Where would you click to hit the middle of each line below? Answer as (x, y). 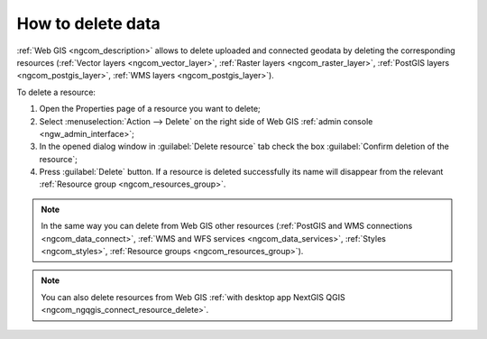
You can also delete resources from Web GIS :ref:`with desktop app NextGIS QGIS (193, 297)
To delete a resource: (56, 92)
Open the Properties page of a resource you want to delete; (150, 109)
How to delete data (89, 23)
